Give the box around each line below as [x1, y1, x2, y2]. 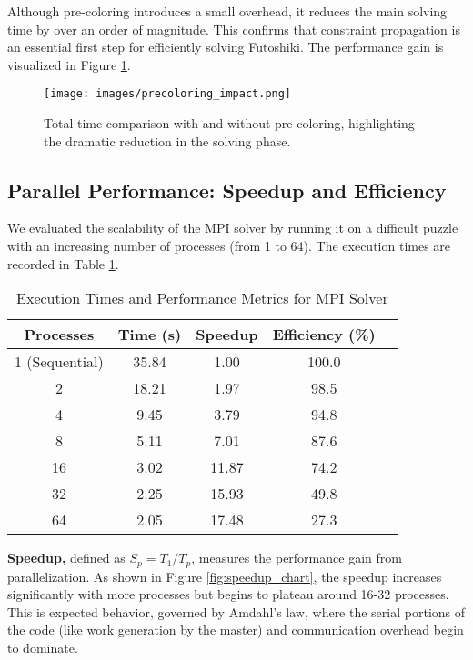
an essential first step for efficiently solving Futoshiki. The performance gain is [7, 37, 444, 56]
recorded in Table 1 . [7, 254, 119, 273]
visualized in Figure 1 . [7, 55, 131, 74]
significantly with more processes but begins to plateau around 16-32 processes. [7, 585, 449, 604]
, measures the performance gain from [191, 548, 402, 567]
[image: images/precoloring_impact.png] [44, 87, 292, 101]
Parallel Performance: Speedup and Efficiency [7, 175, 447, 204]
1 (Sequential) [15, 351, 104, 373]
